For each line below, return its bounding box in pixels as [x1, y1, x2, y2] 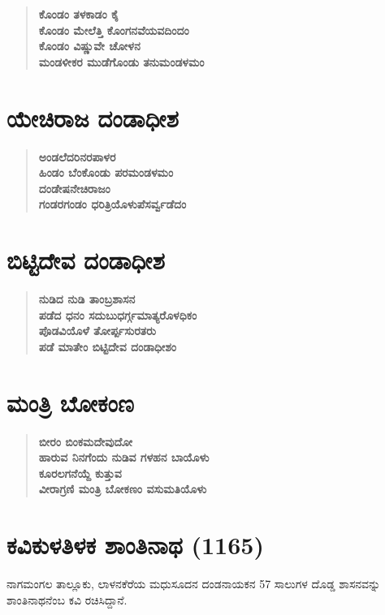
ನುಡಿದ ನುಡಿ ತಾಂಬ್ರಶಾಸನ [38, 290, 136, 307]
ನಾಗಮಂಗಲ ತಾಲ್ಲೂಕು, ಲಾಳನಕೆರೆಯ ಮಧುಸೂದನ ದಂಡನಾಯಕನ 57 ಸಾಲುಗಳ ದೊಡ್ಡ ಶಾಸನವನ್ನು [6, 575, 381, 591]
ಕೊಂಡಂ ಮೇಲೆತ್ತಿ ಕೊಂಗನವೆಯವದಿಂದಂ [38, 21, 189, 38]
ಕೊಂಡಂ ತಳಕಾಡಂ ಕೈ [38, 6, 119, 22]
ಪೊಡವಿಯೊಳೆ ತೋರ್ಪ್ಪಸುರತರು [38, 322, 156, 339]
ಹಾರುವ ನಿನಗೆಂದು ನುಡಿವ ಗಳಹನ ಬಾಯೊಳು [38, 449, 210, 466]
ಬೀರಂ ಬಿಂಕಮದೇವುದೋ [38, 432, 133, 449]
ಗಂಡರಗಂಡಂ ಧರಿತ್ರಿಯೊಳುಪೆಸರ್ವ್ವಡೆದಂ [38, 196, 187, 213]
